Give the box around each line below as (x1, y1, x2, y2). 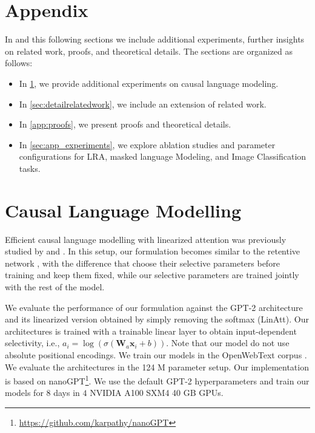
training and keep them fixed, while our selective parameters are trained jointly (5, 268, 299, 281)
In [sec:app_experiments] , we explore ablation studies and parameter (19, 138, 276, 151)
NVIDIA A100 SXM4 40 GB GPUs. (90, 386, 224, 399)
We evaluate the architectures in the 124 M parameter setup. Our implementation (5, 360, 309, 373)
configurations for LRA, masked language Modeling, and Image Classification (19, 150, 307, 163)
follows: (5, 56, 33, 69)
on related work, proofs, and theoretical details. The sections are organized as (5, 44, 293, 57)
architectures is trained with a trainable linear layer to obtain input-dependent (5, 324, 297, 337)
